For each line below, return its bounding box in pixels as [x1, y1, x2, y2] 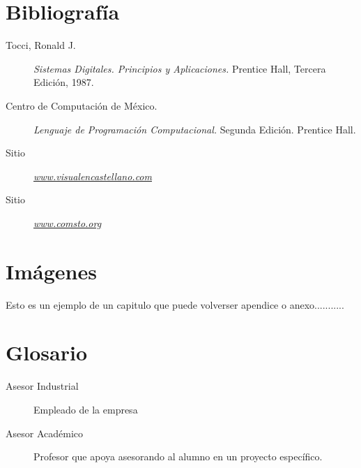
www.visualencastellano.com [33, 168, 152, 183]
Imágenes [6, 256, 97, 285]
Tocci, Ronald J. [6, 38, 76, 52]
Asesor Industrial [6, 379, 79, 393]
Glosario [6, 338, 88, 367]
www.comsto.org [33, 215, 102, 230]
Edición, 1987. [33, 75, 94, 89]
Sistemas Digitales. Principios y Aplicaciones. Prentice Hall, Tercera [33, 61, 326, 75]
